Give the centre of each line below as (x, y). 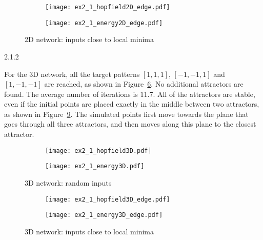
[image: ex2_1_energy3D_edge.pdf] (104, 215)
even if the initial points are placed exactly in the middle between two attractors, (132, 104)
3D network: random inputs (68, 182)
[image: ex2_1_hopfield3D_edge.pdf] (108, 199)
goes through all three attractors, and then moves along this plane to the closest (130, 124)
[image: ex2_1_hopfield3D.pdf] (98, 151)
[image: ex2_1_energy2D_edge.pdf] (104, 23)
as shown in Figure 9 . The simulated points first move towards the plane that (126, 114)
